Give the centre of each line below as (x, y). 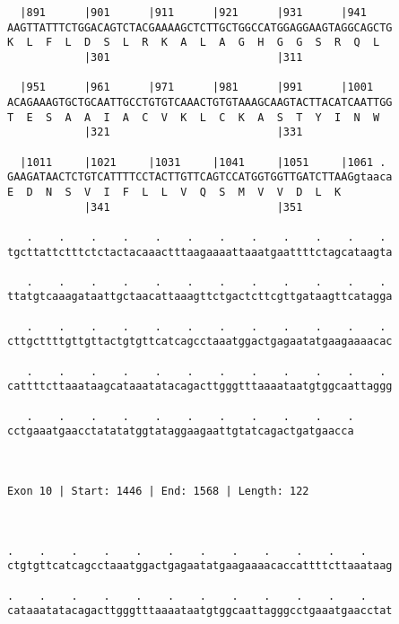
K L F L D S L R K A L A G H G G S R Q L (194, 43)
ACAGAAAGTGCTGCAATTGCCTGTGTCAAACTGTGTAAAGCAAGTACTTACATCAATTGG (200, 102)
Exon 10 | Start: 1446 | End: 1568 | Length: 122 (158, 491)
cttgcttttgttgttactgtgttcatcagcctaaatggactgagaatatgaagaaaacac (200, 342)
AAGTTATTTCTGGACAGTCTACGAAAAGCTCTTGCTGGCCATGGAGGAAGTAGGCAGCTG (200, 27)
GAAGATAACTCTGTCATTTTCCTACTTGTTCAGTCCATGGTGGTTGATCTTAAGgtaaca (200, 177)
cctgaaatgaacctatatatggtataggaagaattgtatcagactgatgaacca (181, 431)
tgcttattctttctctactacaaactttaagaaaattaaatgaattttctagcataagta (200, 252)
